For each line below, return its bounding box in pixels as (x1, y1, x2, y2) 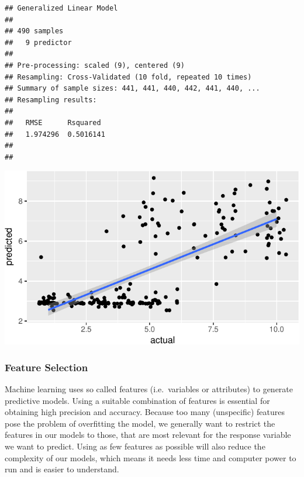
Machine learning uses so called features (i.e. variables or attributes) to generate (5, 383, 293, 395)
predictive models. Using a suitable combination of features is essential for (5, 394, 270, 406)
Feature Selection (5, 360, 88, 374)
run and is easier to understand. (5, 463, 119, 475)
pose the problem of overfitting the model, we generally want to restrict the (5, 417, 275, 429)
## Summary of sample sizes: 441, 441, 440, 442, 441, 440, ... (5, 84, 260, 93)
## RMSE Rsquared (5, 118, 101, 127)
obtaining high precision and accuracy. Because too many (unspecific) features (5, 406, 285, 418)
